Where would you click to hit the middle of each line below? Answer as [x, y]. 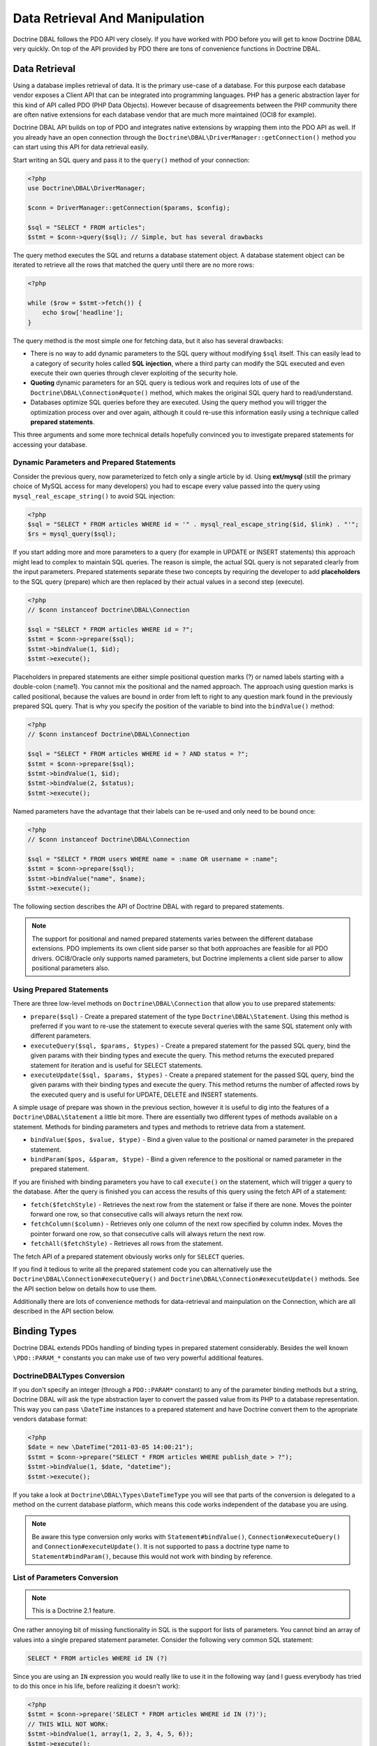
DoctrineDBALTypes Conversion [69, 1376]
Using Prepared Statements [61, 990]
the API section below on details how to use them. [85, 1289]
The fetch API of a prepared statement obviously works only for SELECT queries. [128, 1256]
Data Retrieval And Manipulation [109, 18]
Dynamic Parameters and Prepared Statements [94, 462]
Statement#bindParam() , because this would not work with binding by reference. [152, 1556]
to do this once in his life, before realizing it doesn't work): [97, 1686]
